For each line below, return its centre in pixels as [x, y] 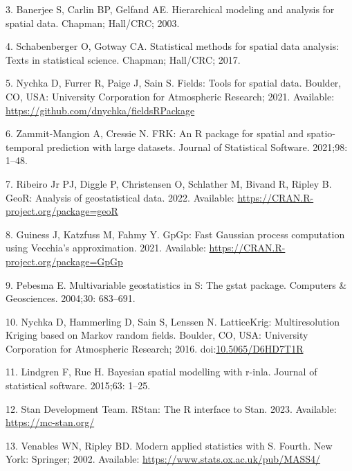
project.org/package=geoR [62, 211]
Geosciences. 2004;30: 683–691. [71, 298]
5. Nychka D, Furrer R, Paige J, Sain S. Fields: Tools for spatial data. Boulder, [174, 83]
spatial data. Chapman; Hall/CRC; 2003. [93, 23]
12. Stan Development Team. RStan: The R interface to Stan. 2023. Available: [171, 408]
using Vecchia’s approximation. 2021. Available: [106, 248]
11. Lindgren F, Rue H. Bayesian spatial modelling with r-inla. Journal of [161, 372]
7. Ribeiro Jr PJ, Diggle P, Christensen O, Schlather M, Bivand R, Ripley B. [169, 183]
